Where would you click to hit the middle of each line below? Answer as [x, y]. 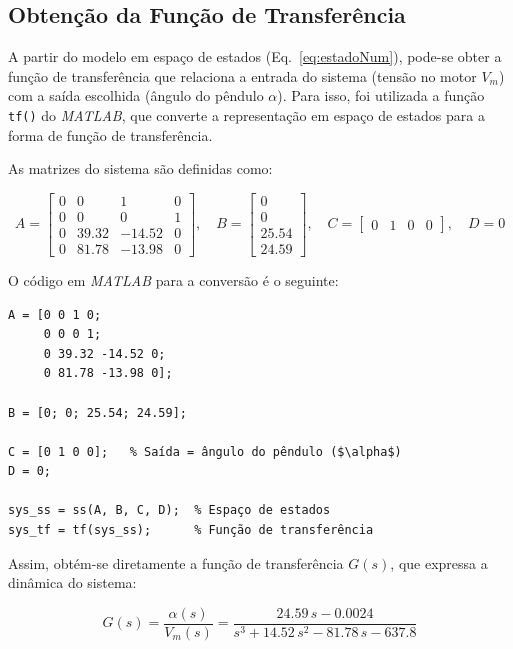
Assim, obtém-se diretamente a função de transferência [176, 562]
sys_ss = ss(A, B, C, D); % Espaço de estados [169, 510]
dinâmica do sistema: [72, 582]
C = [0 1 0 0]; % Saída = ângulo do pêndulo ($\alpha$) [205, 451]
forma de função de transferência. [110, 134]
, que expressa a [439, 562]
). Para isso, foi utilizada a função [381, 95]
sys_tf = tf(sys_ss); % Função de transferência [191, 530]
